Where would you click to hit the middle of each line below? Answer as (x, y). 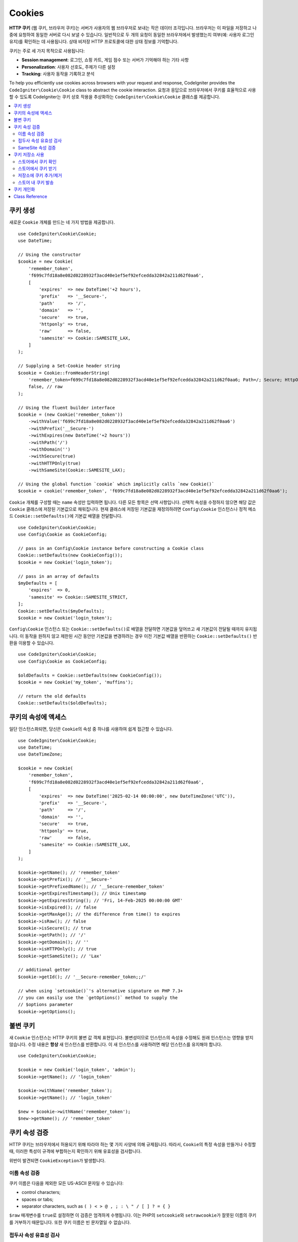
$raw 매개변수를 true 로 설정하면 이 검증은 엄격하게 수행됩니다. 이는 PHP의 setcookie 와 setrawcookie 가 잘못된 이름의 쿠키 (133, 1215)
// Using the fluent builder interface (67, 408)
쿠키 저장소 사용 (29, 155)
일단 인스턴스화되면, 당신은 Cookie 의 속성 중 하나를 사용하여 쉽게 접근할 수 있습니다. (91, 729)
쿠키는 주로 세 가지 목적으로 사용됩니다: (47, 51)
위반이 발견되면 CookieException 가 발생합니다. (57, 1161)
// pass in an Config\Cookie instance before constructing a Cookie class (111, 548)
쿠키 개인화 (24, 189)
